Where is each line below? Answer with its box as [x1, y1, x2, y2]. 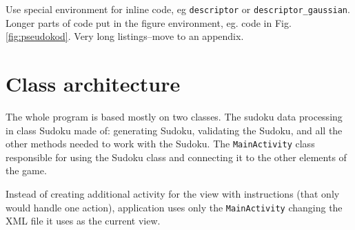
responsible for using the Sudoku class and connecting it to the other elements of [6, 149, 347, 164]
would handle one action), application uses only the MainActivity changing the [6, 200, 343, 214]
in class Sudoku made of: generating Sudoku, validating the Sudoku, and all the [6, 123, 343, 137]
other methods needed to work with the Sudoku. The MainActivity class [6, 136, 315, 151]
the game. [6, 163, 47, 178]
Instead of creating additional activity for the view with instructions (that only [6, 187, 340, 200]
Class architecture [6, 70, 181, 98]
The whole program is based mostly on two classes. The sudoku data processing [6, 109, 343, 123]
